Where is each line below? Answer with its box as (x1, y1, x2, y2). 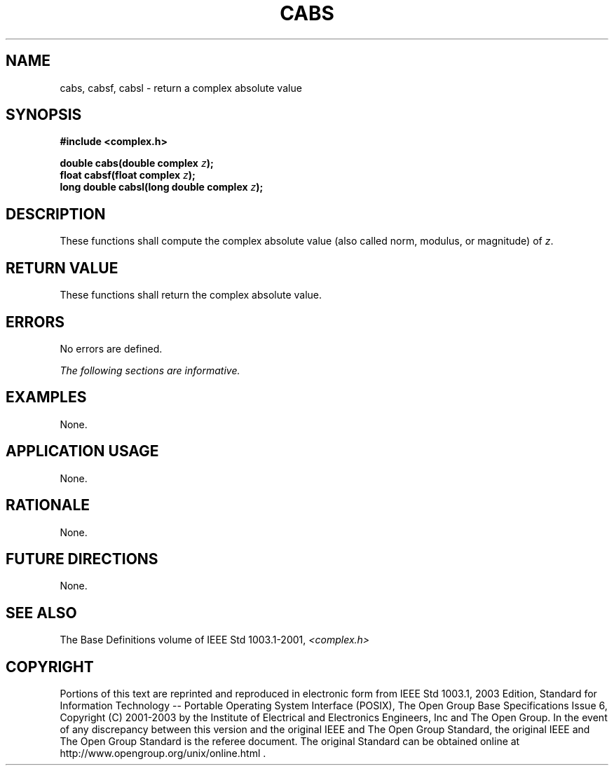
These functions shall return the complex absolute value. (60, 289, 322, 301)
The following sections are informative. (60, 364, 240, 376)
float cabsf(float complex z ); (60, 169, 196, 182)
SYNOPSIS (6, 106, 82, 124)
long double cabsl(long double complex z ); (60, 181, 264, 193)
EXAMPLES (6, 388, 87, 407)
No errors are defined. (60, 342, 163, 355)
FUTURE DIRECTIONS (6, 550, 158, 568)
